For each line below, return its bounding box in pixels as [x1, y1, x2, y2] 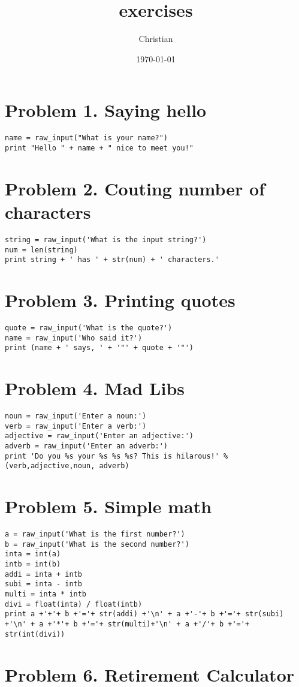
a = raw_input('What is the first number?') [5, 530, 185, 539]
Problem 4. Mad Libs [5, 376, 185, 400]
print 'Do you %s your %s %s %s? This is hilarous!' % [5, 451, 228, 460]
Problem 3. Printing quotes [5, 288, 235, 312]
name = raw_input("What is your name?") [5, 134, 168, 143]
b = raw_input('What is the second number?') [5, 540, 189, 549]
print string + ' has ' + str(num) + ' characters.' [5, 255, 219, 264]
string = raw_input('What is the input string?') [5, 235, 207, 244]
